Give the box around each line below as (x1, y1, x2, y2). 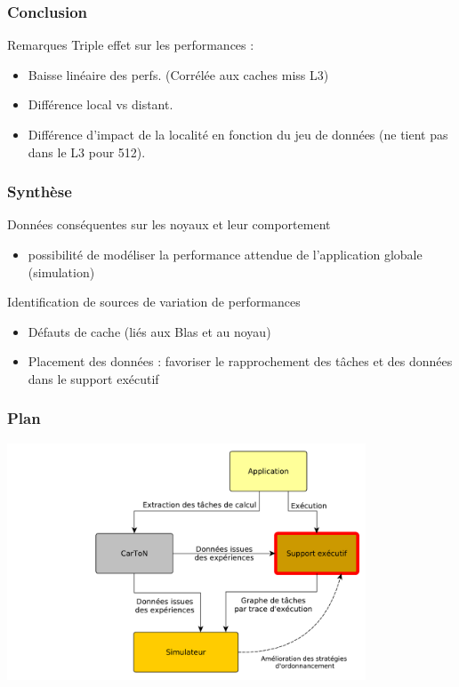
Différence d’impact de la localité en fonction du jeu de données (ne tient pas (28, 125, 448, 143)
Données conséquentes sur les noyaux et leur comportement (7, 215, 331, 234)
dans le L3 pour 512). (28, 142, 146, 161)
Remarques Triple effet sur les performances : (7, 36, 254, 54)
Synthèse (7, 180, 72, 203)
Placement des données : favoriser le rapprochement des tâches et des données (28, 352, 453, 371)
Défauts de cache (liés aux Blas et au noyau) (28, 322, 271, 340)
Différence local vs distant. (28, 95, 173, 114)
